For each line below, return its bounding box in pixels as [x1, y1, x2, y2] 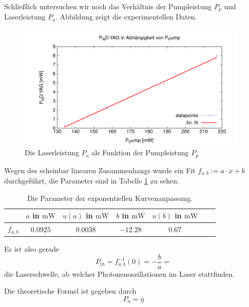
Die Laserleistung [25, 147, 79, 158]
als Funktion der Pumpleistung [91, 147, 189, 158]
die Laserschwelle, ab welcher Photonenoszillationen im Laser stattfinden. [4, 268, 235, 279]
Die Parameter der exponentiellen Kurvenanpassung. [27, 192, 193, 203]
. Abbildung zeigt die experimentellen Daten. [55, 11, 197, 22]
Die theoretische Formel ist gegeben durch [4, 285, 137, 296]
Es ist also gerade [4, 243, 60, 254]
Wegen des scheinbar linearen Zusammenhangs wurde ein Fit [4, 165, 196, 175]
